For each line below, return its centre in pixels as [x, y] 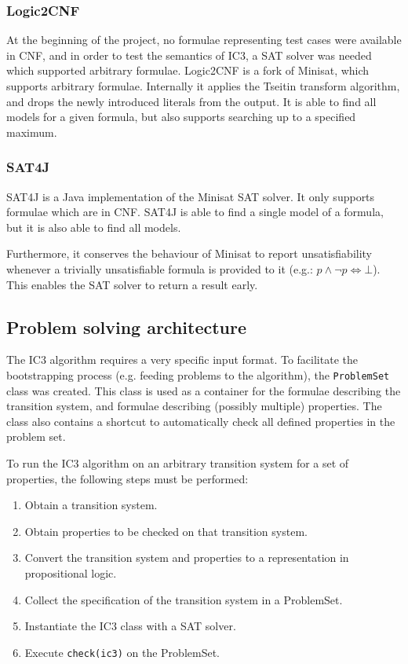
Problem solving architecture [127, 326]
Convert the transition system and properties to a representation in [187, 558]
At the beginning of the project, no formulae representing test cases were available [204, 40]
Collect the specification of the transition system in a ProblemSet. [184, 599]
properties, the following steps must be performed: [127, 478]
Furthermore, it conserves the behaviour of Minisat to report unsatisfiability [189, 253]
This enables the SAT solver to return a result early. [132, 284]
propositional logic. [71, 572]
